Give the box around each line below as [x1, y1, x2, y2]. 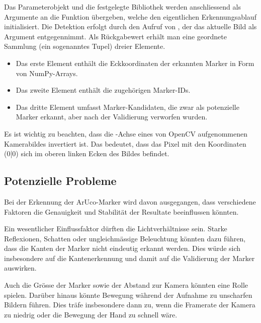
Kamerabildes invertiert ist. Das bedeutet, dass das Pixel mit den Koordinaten [4, 138, 246, 149]
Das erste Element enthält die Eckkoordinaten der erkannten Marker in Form [16, 57, 254, 68]
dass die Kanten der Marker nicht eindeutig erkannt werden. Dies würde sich [4, 243, 241, 253]
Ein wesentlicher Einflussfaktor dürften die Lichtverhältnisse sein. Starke [4, 223, 227, 234]
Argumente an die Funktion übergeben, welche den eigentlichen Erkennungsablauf [4, 11, 256, 22]
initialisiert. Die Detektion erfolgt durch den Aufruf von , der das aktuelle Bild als [4, 21, 257, 32]
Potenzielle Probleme [4, 173, 117, 188]
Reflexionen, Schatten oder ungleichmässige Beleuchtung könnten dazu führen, [4, 233, 246, 243]
